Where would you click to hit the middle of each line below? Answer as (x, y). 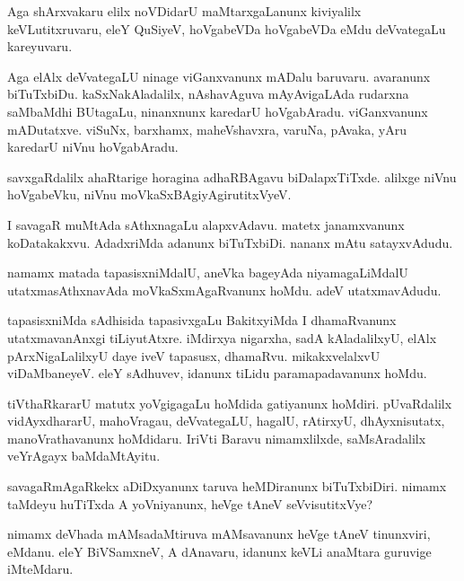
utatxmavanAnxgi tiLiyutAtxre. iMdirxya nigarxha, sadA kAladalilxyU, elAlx (222, 337)
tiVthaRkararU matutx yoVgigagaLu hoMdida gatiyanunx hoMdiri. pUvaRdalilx (230, 403)
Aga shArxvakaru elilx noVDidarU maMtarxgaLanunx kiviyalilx (184, 11)
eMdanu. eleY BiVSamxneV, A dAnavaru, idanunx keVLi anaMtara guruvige (219, 551)
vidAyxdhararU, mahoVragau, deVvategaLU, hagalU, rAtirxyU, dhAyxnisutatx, (226, 421)
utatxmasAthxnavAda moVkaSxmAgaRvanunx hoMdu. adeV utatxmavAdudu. (224, 290)
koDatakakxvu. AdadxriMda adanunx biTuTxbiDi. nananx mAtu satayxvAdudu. (230, 242)
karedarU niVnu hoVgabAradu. (93, 147)
